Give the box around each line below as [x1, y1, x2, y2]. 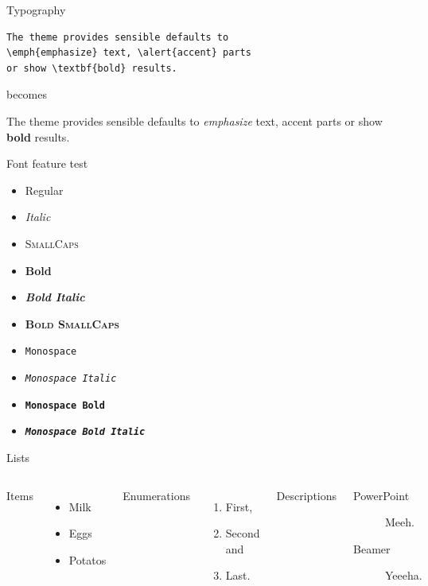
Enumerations [123, 487, 190, 503]
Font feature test [6, 155, 88, 172]
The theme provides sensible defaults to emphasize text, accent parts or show [6, 112, 383, 129]
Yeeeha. [385, 567, 422, 584]
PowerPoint [353, 487, 410, 503]
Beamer [353, 540, 391, 557]
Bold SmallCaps [25, 315, 119, 332]
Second [225, 525, 260, 541]
